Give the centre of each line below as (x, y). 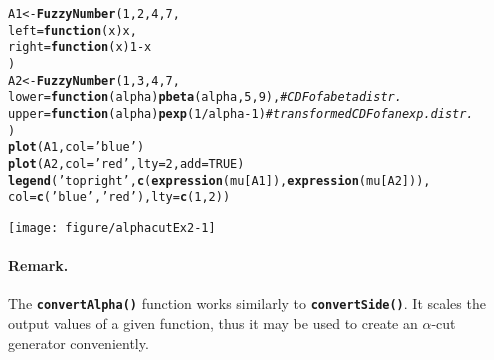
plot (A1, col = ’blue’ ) (76, 147)
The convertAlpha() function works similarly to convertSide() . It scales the (247, 303)
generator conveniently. (78, 342)
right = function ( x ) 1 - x (80, 47)
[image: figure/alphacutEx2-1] (112, 227)
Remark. (38, 265)
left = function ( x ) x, (72, 30)
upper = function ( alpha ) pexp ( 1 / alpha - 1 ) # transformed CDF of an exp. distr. (241, 113)
